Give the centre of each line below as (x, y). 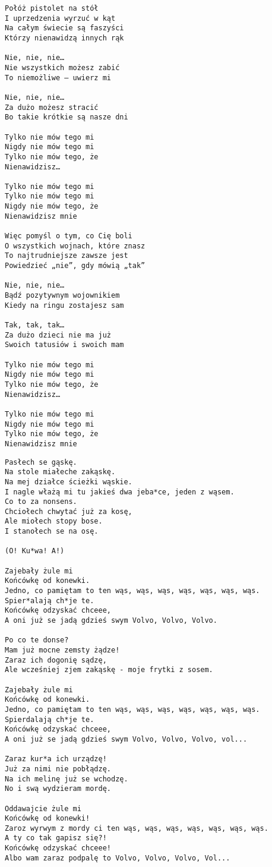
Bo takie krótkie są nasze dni (67, 117)
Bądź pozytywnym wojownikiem (62, 296)
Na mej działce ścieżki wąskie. (69, 482)
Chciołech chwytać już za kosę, (69, 511)
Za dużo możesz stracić (52, 107)
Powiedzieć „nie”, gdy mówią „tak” (75, 266)
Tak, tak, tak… (35, 325)
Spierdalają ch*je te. (50, 719)
